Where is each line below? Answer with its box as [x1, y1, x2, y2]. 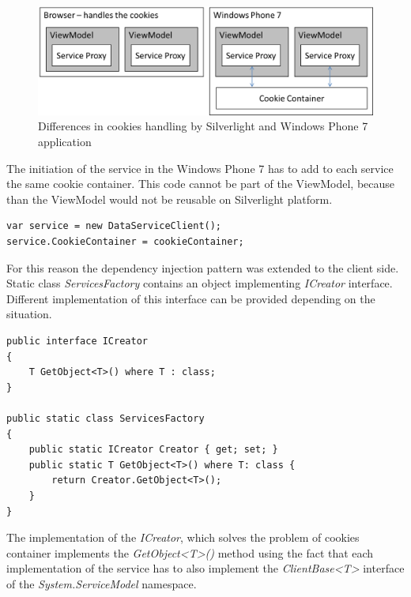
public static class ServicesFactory [6, 412, 205, 424]
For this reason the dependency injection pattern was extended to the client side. [6, 259, 399, 276]
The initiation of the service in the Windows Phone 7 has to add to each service [6, 160, 394, 176]
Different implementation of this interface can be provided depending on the [6, 290, 375, 306]
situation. [6, 306, 52, 322]
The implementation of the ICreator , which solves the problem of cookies [6, 529, 360, 546]
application [38, 133, 92, 150]
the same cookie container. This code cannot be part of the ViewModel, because [6, 175, 395, 192]
